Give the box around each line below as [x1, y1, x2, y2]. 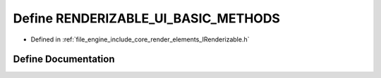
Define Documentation [13, 53, 115, 65]
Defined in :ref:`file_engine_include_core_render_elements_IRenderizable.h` [30, 35, 250, 44]
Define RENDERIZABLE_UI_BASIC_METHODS [13, 11, 280, 26]
